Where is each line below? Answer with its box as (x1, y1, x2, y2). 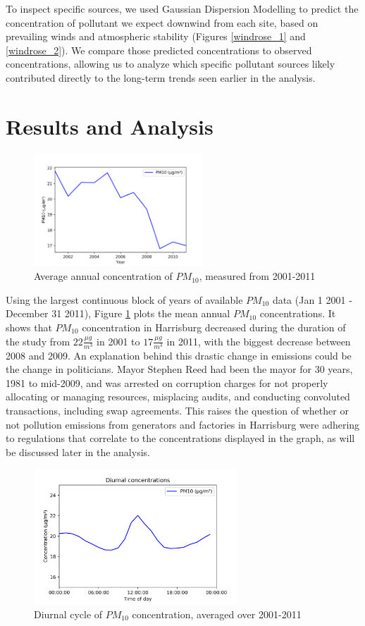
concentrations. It (259, 306, 336, 321)
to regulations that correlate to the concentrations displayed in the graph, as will (6, 431, 355, 446)
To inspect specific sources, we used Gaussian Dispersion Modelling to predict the (6, 1, 359, 16)
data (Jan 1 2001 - (272, 292, 352, 307)
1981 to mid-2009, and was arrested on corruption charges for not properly (6, 375, 328, 390)
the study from (6, 333, 70, 348)
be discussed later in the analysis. (6, 444, 150, 459)
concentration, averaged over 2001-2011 (132, 606, 302, 621)
